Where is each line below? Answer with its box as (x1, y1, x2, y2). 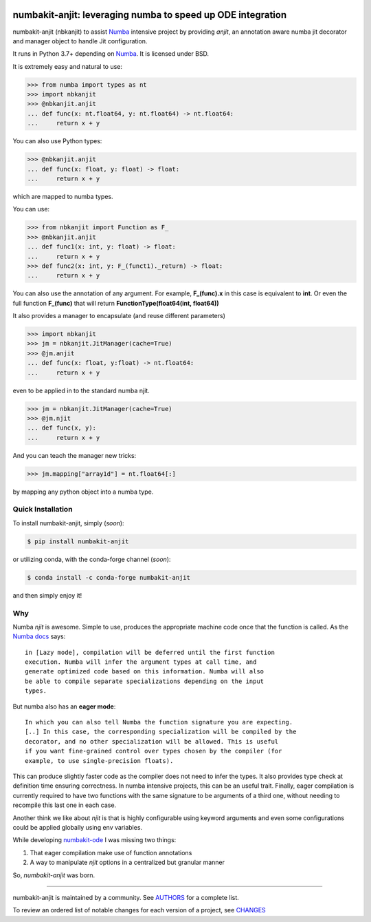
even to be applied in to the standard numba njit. (12, 386, 150, 395)
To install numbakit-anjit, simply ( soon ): (12, 518, 124, 527)
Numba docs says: (12, 632, 66, 640)
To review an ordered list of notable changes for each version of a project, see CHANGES (12, 906, 266, 914)
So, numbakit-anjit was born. (12, 871, 95, 879)
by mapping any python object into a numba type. (12, 488, 154, 496)
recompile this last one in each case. (12, 801, 117, 809)
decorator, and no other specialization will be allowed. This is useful (25, 737, 279, 745)
